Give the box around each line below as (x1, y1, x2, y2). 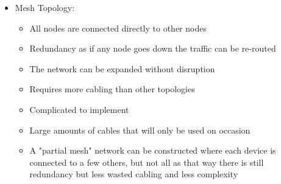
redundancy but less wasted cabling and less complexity (29, 168, 238, 180)
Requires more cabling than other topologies (29, 83, 195, 95)
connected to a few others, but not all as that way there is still (29, 155, 264, 168)
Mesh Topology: (15, 1, 75, 13)
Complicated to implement (29, 103, 129, 115)
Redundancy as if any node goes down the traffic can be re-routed (29, 42, 276, 55)
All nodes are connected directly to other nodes (29, 21, 207, 34)
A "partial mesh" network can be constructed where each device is (29, 144, 276, 157)
